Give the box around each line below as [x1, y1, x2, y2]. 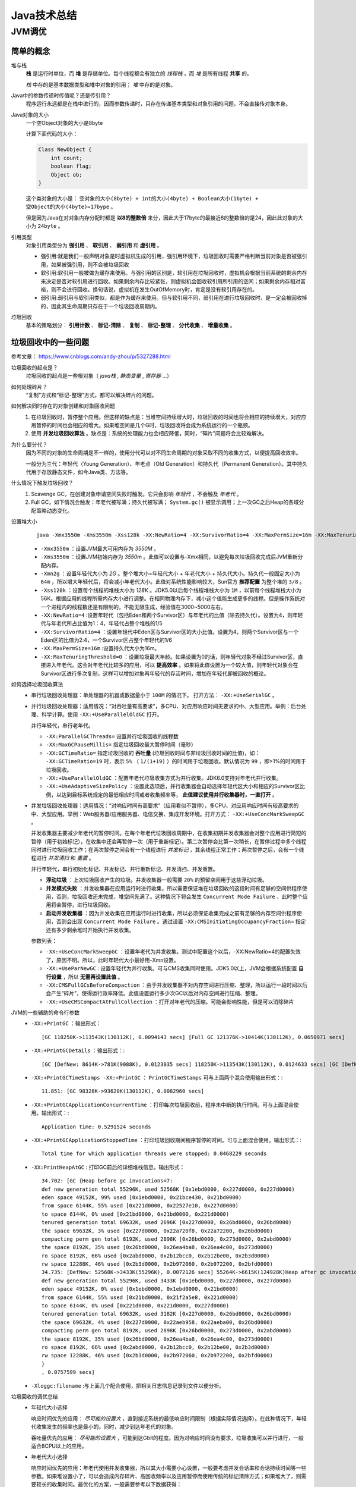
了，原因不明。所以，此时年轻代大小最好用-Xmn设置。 [46, 956, 179, 964]
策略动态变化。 [36, 507, 73, 514]
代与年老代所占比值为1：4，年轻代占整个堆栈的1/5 [40, 620, 163, 627]
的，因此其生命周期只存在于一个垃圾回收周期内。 [40, 302, 160, 309]
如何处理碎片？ [11, 383, 47, 390]
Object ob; [50, 171, 82, 178]
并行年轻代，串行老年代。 [31, 721, 94, 729]
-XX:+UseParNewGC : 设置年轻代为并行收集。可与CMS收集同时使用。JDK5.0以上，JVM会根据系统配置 [46, 965, 297, 972]
